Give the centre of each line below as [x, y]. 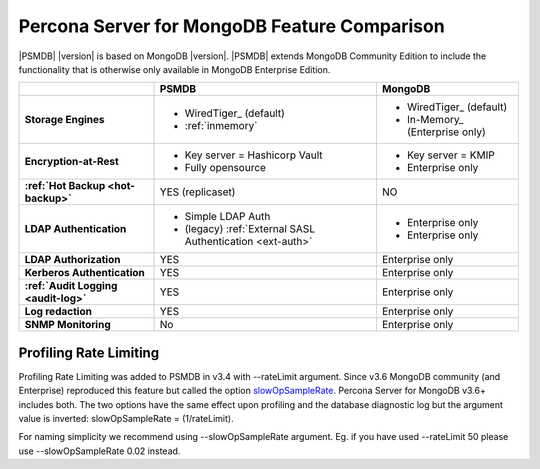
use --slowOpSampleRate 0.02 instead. [99, 451]
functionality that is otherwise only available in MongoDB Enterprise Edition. [174, 69]
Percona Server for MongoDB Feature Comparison [231, 26]
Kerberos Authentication [84, 273]
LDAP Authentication [75, 229]
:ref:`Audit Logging [71, 286]
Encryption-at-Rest [71, 162]
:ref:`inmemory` [221, 126]
